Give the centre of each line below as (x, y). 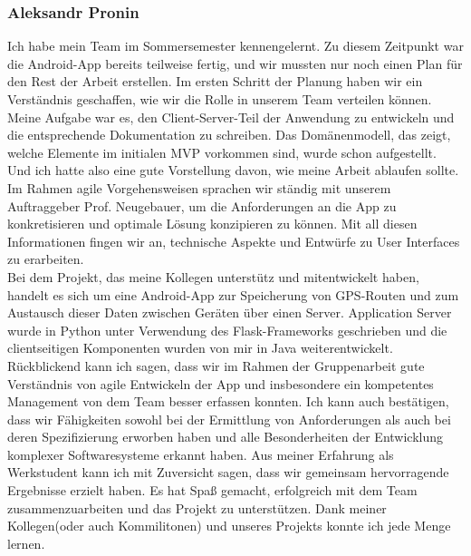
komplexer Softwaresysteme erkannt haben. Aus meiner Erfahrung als (201, 454)
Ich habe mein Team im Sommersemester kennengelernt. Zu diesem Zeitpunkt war (235, 46)
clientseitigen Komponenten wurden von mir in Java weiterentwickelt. (200, 348)
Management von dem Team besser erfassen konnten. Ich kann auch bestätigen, (228, 401)
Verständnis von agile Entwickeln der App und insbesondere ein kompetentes (221, 383)
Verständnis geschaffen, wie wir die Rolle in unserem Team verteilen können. (220, 99)
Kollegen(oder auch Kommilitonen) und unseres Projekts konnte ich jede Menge (229, 526)
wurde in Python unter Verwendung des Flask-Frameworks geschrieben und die (227, 330)
